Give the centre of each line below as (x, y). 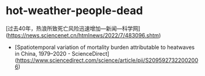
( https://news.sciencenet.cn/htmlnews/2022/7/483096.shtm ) (83, 35)
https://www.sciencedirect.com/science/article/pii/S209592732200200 (108, 60)
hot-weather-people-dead (75, 11)
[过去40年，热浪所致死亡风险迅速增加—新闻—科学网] (73, 28)
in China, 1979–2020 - (43, 53)
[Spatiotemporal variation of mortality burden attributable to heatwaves (104, 47)
